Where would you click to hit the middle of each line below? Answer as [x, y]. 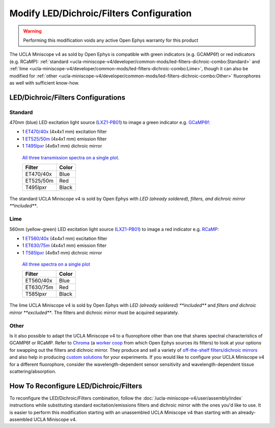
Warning [32, 31]
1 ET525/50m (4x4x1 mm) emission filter [64, 139]
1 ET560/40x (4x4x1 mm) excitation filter [65, 238]
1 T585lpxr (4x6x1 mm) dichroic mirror [62, 252]
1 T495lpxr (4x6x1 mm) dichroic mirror [62, 146]
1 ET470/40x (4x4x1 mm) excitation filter [64, 132]
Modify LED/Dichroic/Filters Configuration [101, 13]
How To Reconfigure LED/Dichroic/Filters [76, 386]
